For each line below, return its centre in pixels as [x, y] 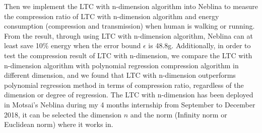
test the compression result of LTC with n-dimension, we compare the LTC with [128, 55]
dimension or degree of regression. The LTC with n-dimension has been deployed [129, 95]
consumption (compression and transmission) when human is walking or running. [129, 26]
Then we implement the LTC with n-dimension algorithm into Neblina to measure [131, 6]
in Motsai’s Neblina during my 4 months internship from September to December [130, 104]
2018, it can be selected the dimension [63, 114]
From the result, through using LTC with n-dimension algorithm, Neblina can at [128, 35]
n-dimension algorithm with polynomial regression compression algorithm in [121, 65]
